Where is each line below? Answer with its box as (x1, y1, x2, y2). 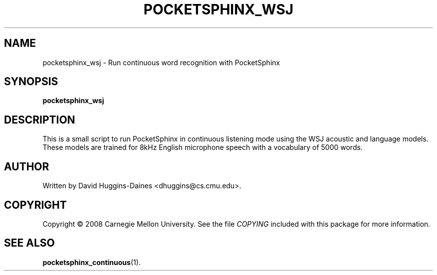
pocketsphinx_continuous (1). (42, 258, 141, 267)
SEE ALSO (4, 237, 55, 250)
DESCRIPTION (4, 113, 75, 126)
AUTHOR (4, 160, 49, 173)
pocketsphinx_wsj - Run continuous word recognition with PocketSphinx (42, 58, 280, 67)
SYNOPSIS (4, 75, 58, 88)
